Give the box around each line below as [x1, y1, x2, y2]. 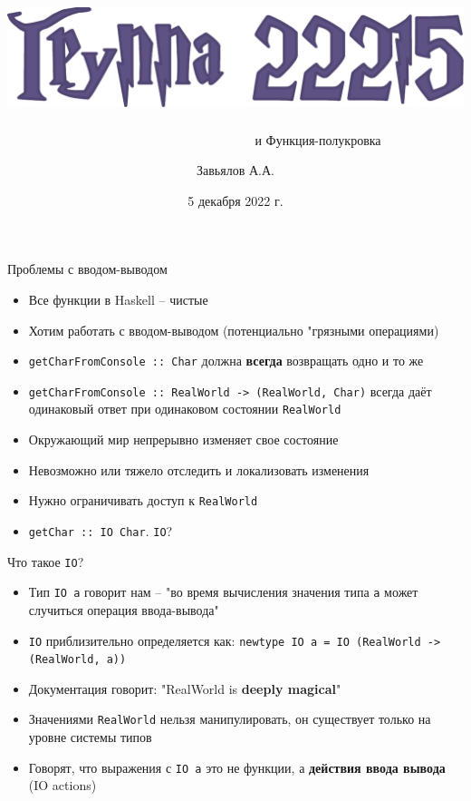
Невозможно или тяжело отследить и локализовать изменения [28, 460, 370, 479]
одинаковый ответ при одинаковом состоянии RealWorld [28, 399, 341, 418]
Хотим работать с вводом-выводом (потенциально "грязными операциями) [28, 320, 439, 339]
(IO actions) [28, 776, 97, 795]
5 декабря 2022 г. [187, 190, 284, 210]
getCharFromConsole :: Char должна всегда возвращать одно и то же [28, 351, 424, 370]
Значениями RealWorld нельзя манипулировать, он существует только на [28, 709, 431, 728]
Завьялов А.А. [197, 161, 274, 180]
